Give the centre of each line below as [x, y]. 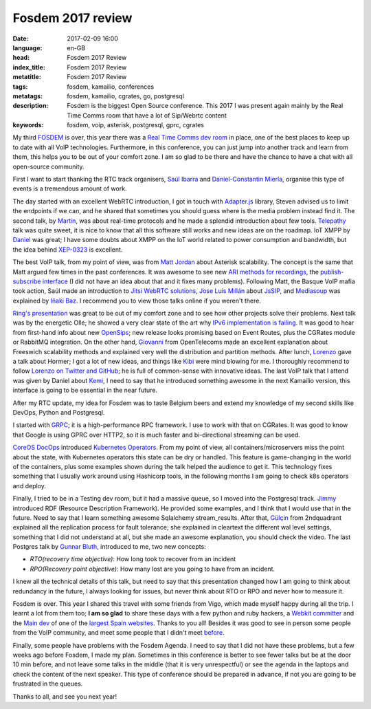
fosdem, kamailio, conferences [111, 87]
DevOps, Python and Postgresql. [59, 412]
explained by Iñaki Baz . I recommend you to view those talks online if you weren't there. [137, 301]
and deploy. [29, 486]
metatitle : [27, 77]
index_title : [29, 67]
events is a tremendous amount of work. [70, 188]
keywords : [28, 125]
